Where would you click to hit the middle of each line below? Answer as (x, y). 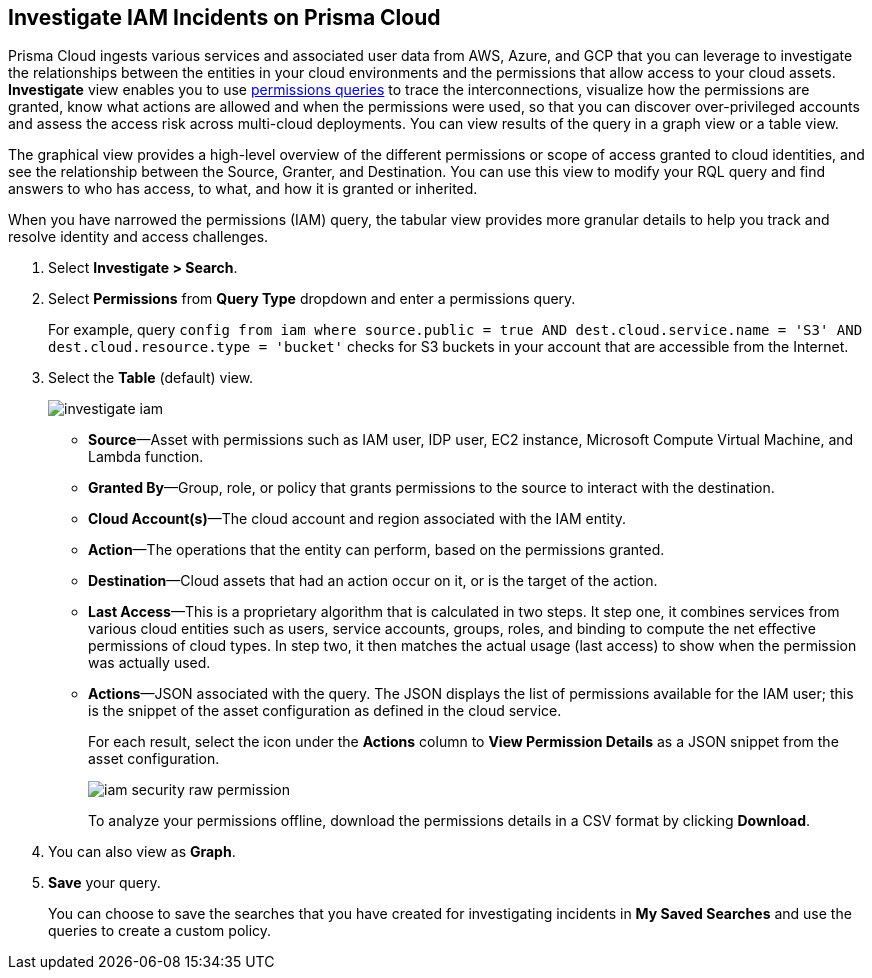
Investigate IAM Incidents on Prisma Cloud (224, 17)
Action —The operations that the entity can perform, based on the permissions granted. (376, 550)
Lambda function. (146, 457)
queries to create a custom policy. (160, 931)
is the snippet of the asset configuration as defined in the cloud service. (325, 711)
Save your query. (104, 883)
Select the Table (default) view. (151, 378)
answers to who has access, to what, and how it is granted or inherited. (243, 189)
